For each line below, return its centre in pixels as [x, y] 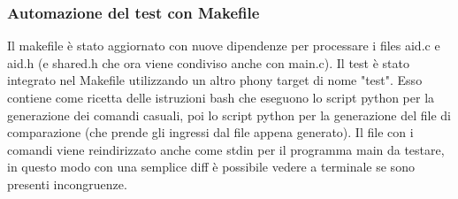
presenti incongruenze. [67, 184]
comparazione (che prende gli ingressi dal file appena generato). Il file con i [210, 132]
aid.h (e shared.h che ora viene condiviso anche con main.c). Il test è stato [208, 62]
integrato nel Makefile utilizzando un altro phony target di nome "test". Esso [215, 80]
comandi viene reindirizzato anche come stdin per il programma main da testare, [226, 149]
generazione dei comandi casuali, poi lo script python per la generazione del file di [229, 115]
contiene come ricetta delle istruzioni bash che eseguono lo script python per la [221, 97]
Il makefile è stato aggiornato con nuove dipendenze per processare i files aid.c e [224, 46]
